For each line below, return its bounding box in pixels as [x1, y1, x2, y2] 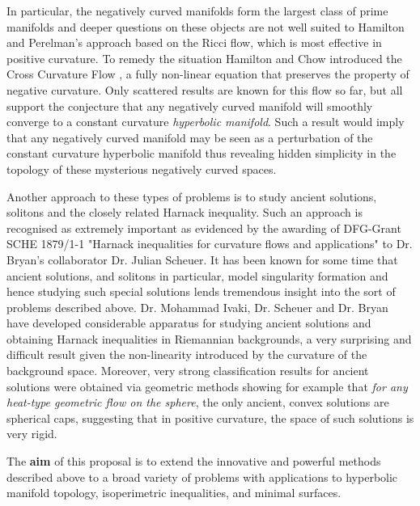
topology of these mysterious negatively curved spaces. [6, 160, 277, 177]
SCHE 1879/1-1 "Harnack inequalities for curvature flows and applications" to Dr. [6, 235, 413, 252]
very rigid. [6, 425, 57, 442]
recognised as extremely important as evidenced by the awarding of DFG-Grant [6, 219, 401, 236]
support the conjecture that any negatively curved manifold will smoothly [6, 97, 373, 114]
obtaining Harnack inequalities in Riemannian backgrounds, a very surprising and [6, 330, 412, 347]
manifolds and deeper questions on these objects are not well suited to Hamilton [6, 18, 405, 35]
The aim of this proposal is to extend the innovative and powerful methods [6, 453, 381, 470]
